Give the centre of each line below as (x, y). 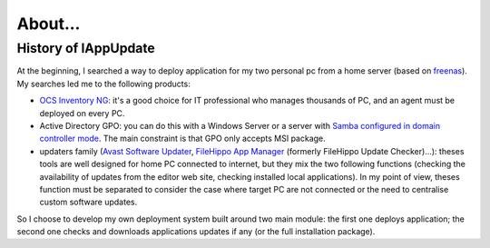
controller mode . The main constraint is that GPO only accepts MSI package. (182, 139)
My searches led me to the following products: (103, 84)
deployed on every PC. (82, 113)
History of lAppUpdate (86, 48)
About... (49, 24)
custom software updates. (88, 202)
